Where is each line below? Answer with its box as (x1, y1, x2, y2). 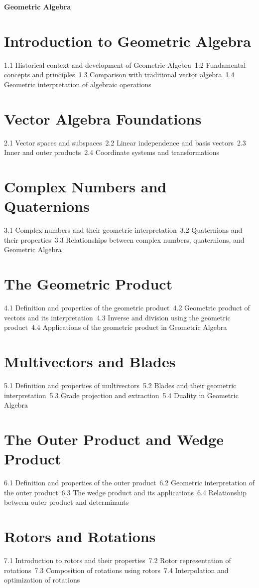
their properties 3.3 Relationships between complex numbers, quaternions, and (4, 234, 245, 245)
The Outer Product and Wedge (4, 429, 224, 449)
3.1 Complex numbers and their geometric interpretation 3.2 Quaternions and (4, 225, 243, 235)
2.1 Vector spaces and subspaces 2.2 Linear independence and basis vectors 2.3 (4, 137, 246, 147)
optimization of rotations (4, 575, 80, 585)
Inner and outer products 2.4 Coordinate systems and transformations (4, 147, 220, 157)
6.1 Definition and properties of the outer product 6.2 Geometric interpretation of (4, 477, 255, 488)
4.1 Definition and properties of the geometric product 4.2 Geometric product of (4, 302, 250, 313)
